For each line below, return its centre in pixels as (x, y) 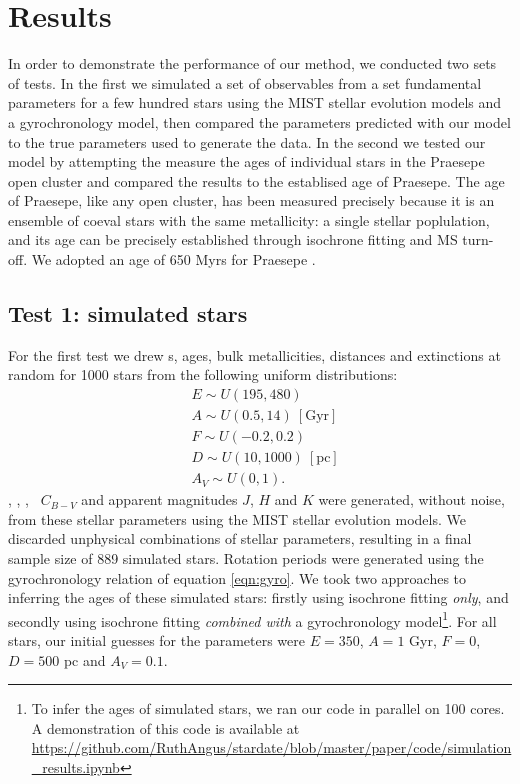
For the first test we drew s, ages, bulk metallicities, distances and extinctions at (254, 354)
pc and (84, 659)
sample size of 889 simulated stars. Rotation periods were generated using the (246, 557)
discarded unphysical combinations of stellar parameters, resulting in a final (240, 538)
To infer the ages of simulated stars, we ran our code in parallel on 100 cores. (268, 708)
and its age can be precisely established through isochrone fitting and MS (233, 239)
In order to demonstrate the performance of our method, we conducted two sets (252, 63)
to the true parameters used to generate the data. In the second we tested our (247, 141)
